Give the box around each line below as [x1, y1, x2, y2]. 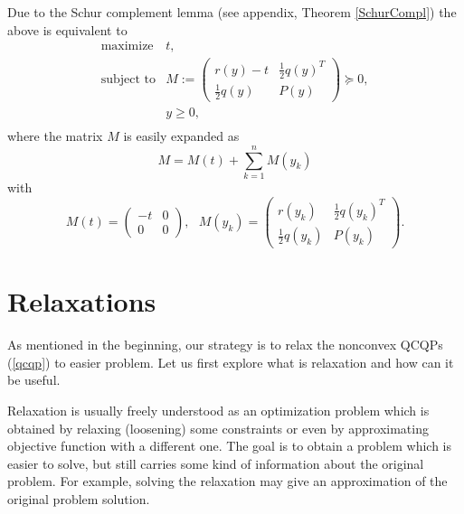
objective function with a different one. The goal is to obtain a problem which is [7, 436, 452, 455]
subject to [100, 73, 156, 87]
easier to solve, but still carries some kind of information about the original [7, 453, 424, 472]
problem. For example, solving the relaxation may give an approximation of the [7, 472, 448, 491]
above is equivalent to [7, 20, 128, 39]
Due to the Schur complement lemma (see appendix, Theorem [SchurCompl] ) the [7, 3, 457, 21]
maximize [100, 40, 154, 53]
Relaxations [7, 283, 156, 320]
